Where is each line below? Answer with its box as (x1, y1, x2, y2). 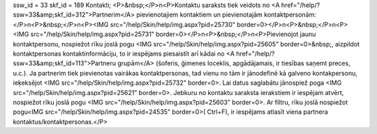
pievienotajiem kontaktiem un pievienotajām (136, 10, 263, 19)
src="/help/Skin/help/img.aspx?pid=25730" (110, 20, 236, 28)
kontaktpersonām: (264, 10, 317, 19)
